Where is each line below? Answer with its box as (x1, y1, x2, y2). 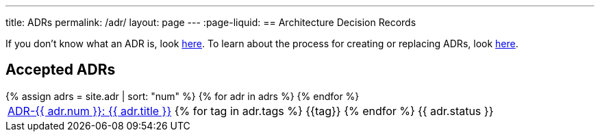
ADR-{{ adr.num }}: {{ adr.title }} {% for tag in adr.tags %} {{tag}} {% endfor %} (8, 103, 415, 118)
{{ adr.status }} (417, 103, 494, 118)
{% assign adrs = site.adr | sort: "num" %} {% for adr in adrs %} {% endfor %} (5, 90, 360, 102)
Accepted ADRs (5, 61, 116, 79)
